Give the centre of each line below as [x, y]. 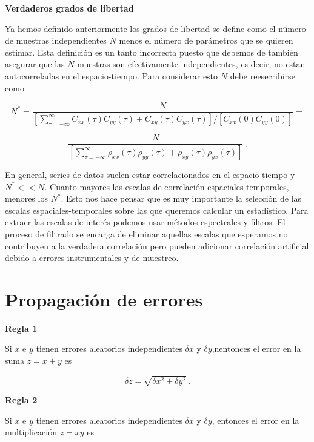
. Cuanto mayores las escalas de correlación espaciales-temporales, [167, 186]
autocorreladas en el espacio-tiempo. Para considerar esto [112, 75]
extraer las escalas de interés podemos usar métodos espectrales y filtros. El [145, 222]
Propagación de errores [104, 299]
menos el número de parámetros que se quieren [206, 40]
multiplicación [31, 432]
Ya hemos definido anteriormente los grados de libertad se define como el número [155, 28]
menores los [26, 198]
